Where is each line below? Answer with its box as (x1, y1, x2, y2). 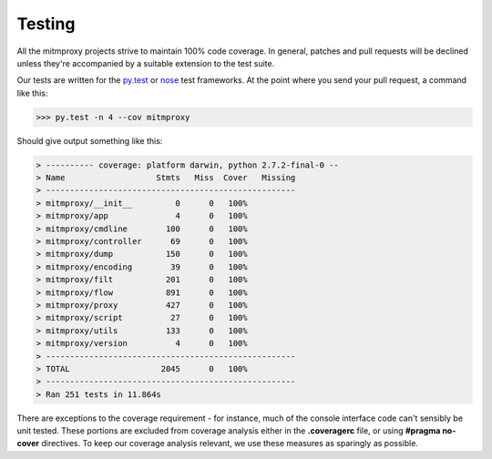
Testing (16, 14, 76, 34)
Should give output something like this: (16, 135, 163, 146)
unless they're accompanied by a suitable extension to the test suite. (16, 57, 275, 68)
